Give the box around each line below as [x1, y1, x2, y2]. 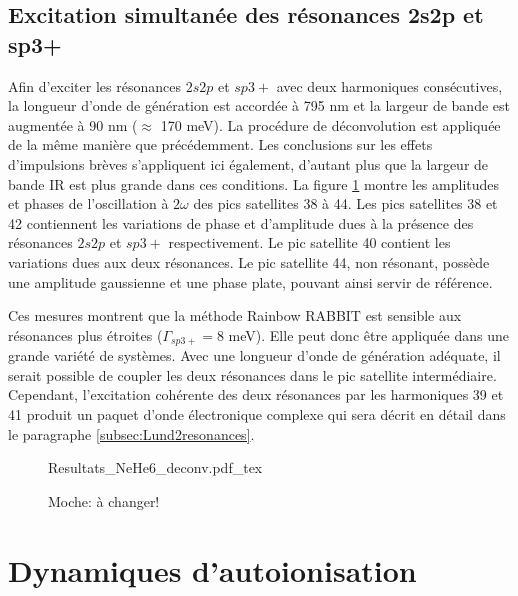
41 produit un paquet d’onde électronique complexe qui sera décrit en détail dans [8, 403, 506, 424]
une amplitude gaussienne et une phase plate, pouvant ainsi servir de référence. [8, 271, 493, 292]
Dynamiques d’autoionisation [8, 549, 417, 590]
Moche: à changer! [48, 490, 160, 511]
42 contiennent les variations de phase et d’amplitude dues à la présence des [8, 212, 474, 233]
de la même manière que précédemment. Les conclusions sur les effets [8, 134, 433, 155]
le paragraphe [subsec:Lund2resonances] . [8, 423, 255, 444]
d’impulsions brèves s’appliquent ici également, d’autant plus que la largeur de [8, 153, 489, 174]
